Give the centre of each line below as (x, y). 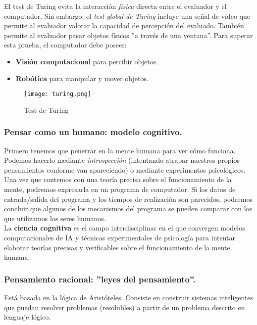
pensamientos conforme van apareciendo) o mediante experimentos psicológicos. (125, 169)
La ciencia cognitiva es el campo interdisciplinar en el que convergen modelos (125, 228)
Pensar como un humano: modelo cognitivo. (93, 132)
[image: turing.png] (58, 94)
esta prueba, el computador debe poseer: (65, 45)
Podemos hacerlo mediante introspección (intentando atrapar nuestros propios (122, 160)
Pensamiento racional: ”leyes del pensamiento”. (100, 279)
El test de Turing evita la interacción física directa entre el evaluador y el (115, 6)
